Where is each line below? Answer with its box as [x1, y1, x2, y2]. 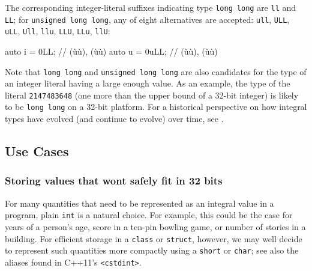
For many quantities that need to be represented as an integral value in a [5, 196, 274, 209]
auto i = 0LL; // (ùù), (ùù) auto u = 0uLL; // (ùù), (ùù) [5, 44, 218, 57]
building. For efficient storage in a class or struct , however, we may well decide [5, 232, 302, 245]
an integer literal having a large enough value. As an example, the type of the [5, 77, 290, 90]
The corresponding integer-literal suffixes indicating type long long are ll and [5, 1, 296, 13]
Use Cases [5, 142, 69, 160]
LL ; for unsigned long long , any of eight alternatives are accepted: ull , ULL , [5, 13, 290, 25]
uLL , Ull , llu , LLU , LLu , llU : [5, 25, 110, 37]
